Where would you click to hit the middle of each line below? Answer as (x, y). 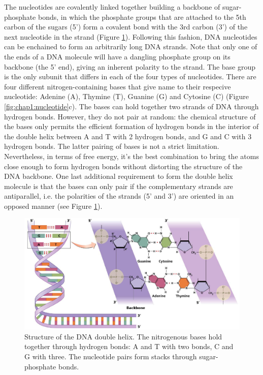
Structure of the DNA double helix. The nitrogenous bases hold (123, 336)
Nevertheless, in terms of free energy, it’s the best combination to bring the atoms (131, 156)
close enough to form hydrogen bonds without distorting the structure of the (123, 166)
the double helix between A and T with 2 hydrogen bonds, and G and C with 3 (128, 136)
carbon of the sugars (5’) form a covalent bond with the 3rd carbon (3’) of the (126, 27)
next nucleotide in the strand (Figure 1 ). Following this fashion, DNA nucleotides (131, 36)
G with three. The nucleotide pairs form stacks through (111, 356)
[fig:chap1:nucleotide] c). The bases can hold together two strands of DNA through (131, 106)
